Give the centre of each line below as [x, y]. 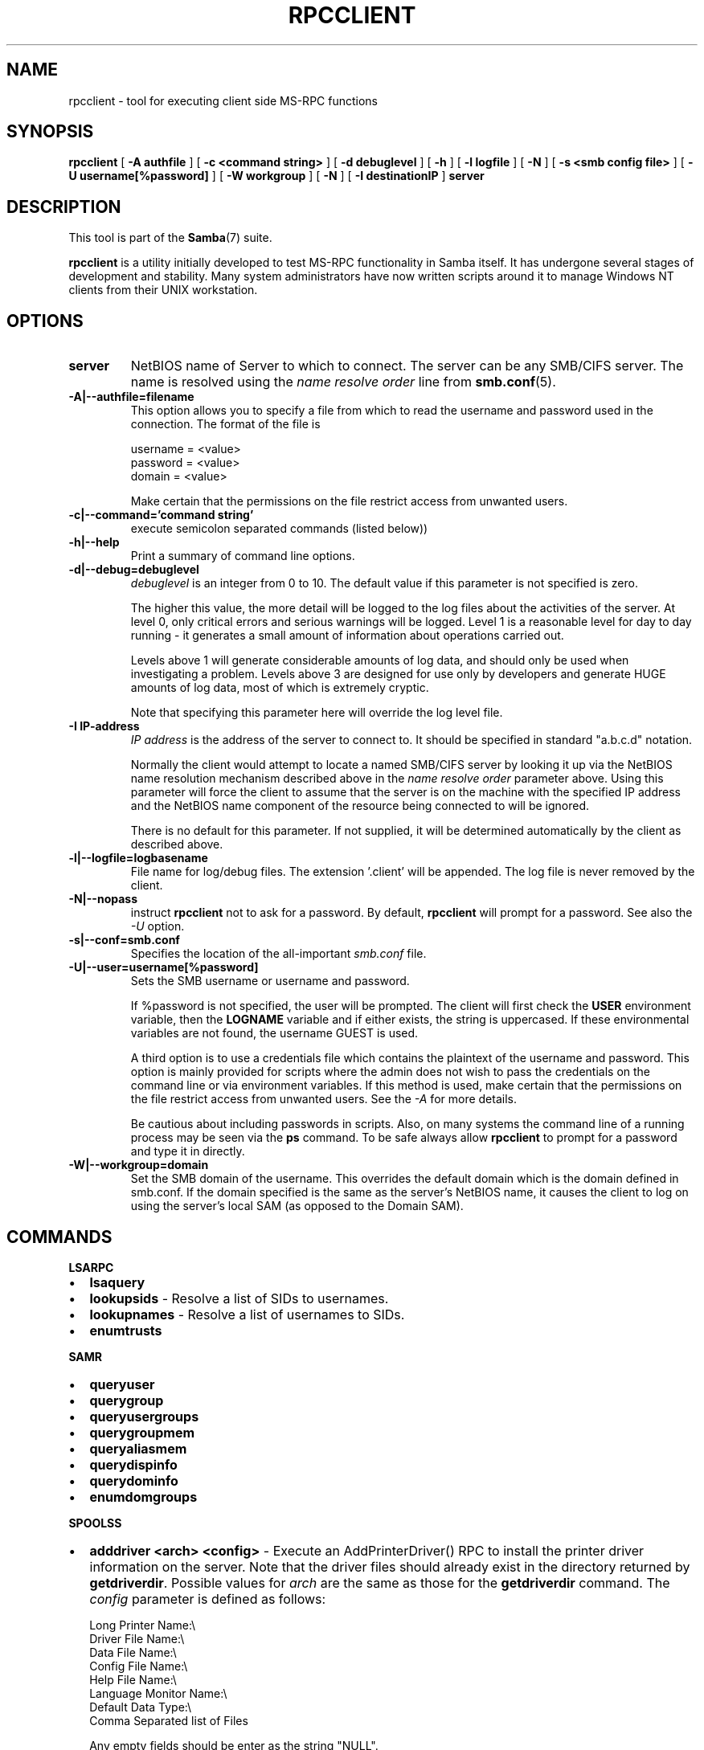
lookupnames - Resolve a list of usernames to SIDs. [247, 1314]
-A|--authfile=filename [131, 397]
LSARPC [91, 1267]
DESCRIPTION [64, 206]
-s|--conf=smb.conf [124, 940]
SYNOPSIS [50, 132]
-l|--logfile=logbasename [138, 858]
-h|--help [94, 542]
